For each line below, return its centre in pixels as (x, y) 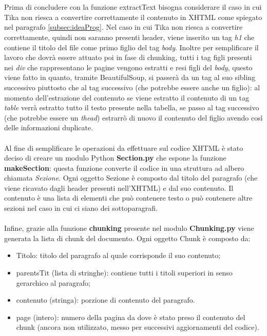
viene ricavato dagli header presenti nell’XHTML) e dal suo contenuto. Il (119, 187)
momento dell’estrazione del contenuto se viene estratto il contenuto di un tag (127, 97)
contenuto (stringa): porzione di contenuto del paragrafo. (106, 300)
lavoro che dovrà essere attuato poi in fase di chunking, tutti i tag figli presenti (128, 57)
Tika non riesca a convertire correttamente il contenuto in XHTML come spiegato (133, 17)
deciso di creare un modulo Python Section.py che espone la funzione (115, 158)
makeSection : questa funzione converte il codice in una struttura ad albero (124, 167)
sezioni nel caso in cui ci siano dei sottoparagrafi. (81, 208)
